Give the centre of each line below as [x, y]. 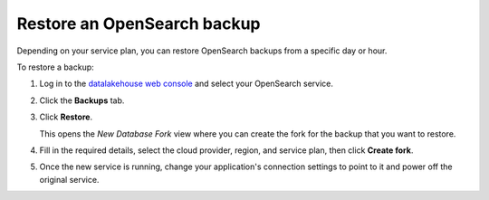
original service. [69, 179]
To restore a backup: [55, 67]
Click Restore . [66, 117]
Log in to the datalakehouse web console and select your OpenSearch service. [187, 84]
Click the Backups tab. [82, 100]
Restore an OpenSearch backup [139, 24]
